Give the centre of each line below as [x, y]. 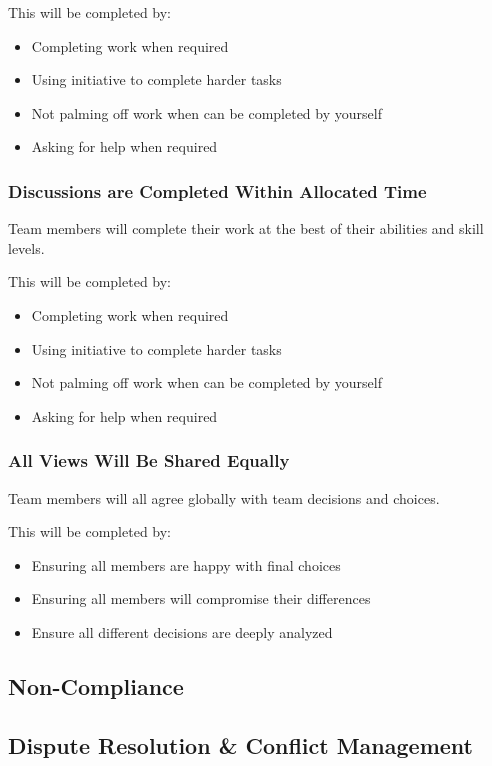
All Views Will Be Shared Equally [149, 460]
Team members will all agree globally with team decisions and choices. [224, 497]
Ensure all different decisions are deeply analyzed [182, 631]
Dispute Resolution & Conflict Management [240, 744]
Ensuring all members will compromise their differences [201, 598]
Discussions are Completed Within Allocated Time [217, 190]
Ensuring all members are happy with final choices [186, 564]
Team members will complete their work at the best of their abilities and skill [246, 228]
